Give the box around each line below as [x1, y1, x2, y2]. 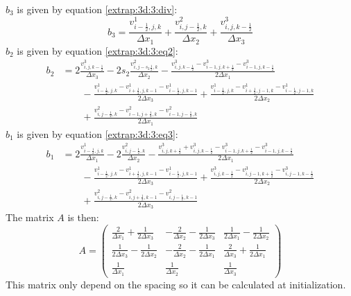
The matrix [6, 209, 54, 224]
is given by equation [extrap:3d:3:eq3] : [17, 126, 178, 141]
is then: [67, 209, 99, 224]
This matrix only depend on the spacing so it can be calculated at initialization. [6, 277, 346, 291]
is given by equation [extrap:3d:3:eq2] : [17, 43, 178, 58]
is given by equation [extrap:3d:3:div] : [17, 2, 178, 16]
